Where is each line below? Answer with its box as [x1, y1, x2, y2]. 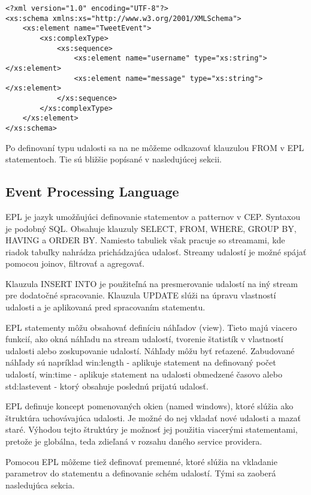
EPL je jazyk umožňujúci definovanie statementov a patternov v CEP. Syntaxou [5, 210, 300, 222]
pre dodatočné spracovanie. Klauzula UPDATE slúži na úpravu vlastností [5, 289, 276, 301]
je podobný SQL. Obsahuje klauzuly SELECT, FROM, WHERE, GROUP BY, [5, 222, 297, 234]
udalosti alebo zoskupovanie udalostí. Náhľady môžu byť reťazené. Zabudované [5, 344, 295, 357]
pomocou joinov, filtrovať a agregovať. [5, 257, 145, 270]
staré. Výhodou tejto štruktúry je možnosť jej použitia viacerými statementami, [5, 423, 298, 436]
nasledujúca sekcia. [5, 478, 75, 491]
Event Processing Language [5, 182, 179, 201]
